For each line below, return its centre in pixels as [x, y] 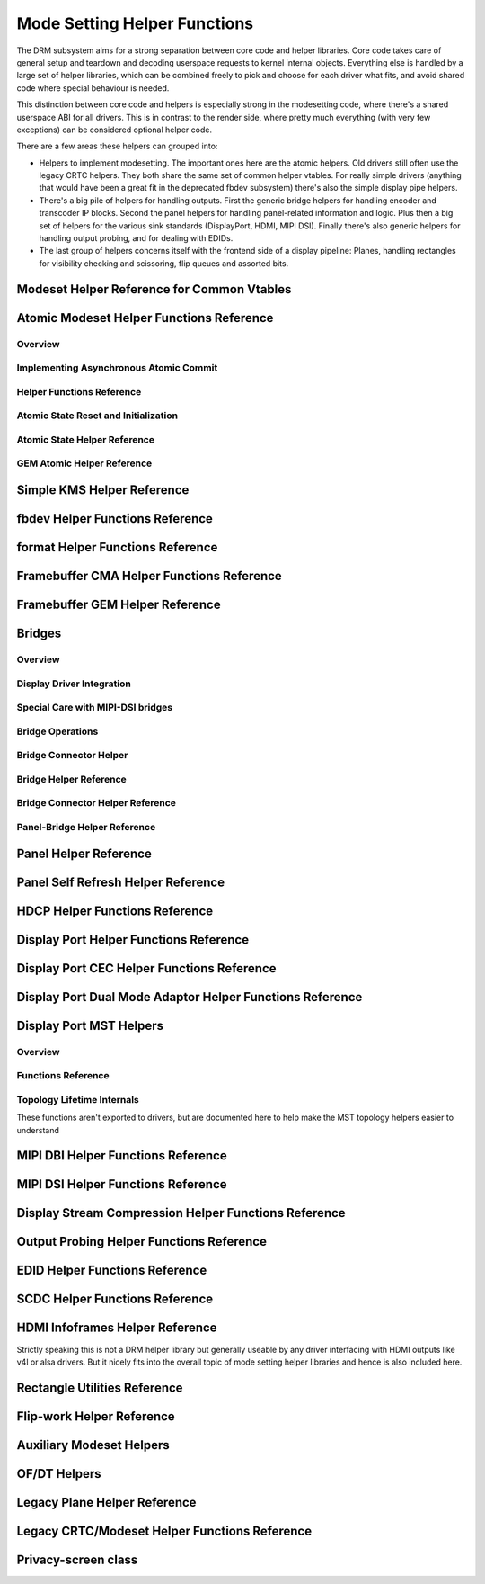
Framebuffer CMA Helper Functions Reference [149, 576]
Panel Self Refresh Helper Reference [120, 882]
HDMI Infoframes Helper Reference [117, 1328]
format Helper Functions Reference [117, 547]
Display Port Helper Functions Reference [133, 940]
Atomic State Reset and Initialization [97, 416]
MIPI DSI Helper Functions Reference [122, 1184]
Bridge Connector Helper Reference [97, 803]
